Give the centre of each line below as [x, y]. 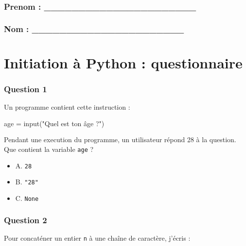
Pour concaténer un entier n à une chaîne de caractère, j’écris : [97, 238]
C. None [27, 198]
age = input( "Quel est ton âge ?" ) [54, 123]
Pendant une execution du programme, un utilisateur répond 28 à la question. [120, 139]
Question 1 [26, 89]
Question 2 [26, 220]
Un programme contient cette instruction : [67, 107]
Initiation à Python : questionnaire [123, 62]
